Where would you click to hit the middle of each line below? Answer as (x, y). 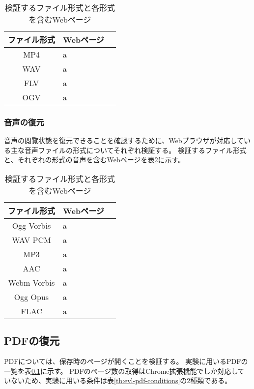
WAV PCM (31, 240)
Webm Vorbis (31, 283)
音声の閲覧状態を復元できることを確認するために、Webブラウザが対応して (124, 140)
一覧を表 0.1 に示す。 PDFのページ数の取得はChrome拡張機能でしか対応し (121, 371)
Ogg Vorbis (31, 225)
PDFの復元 (32, 341)
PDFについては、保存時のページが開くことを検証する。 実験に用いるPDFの (126, 361)
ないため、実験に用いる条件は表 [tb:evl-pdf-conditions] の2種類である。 (121, 380)
